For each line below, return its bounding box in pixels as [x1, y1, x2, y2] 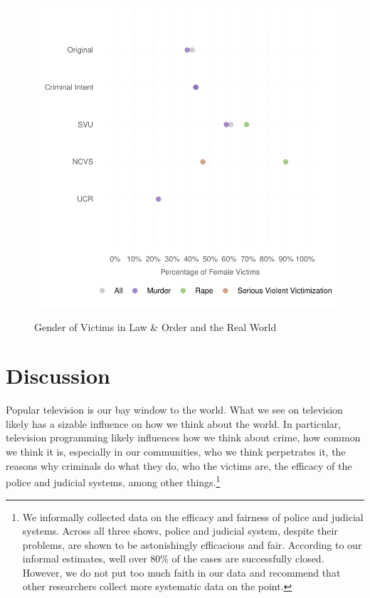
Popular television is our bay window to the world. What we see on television [6, 402, 343, 417]
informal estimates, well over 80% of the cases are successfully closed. [22, 551, 324, 566]
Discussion [6, 361, 110, 390]
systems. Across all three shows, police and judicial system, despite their [22, 523, 338, 538]
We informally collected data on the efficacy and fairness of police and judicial [22, 509, 364, 524]
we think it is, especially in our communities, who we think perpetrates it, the [6, 444, 346, 459]
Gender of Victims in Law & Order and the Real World [34, 319, 277, 334]
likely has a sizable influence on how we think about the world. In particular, [6, 416, 342, 431]
